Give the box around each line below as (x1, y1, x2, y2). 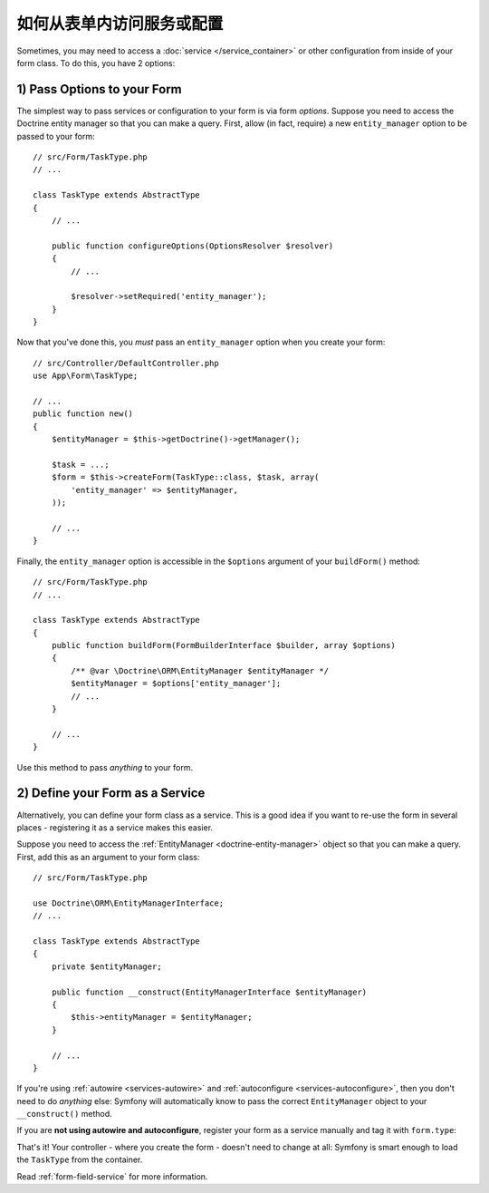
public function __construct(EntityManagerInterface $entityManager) (51, 986, 368, 997)
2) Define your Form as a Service (16, 785, 206, 801)
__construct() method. (16, 1109, 112, 1120)
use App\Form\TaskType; (33, 371, 139, 381)
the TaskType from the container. (16, 1154, 143, 1165)
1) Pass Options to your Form (16, 82, 183, 97)
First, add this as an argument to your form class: (16, 851, 200, 862)
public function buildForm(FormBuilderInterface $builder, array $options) (51, 640, 396, 651)
